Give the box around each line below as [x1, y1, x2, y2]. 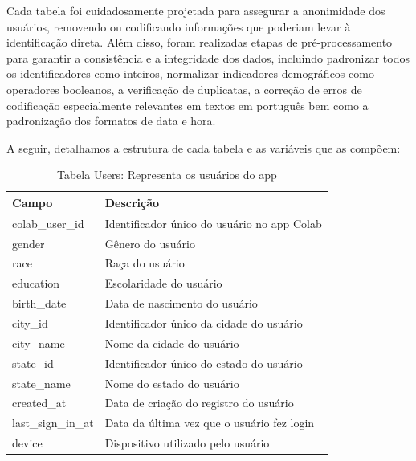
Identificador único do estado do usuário [104, 354, 303, 371]
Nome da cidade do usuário [104, 334, 239, 351]
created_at [12, 394, 67, 411]
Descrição [104, 194, 160, 210]
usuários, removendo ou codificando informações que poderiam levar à [6, 18, 351, 35]
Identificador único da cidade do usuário [104, 315, 303, 331]
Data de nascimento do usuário [104, 295, 258, 312]
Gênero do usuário [104, 235, 195, 251]
